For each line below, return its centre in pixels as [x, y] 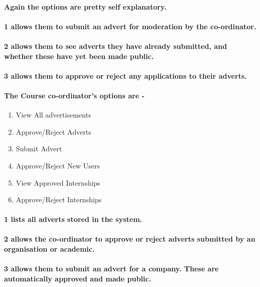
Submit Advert [39, 149]
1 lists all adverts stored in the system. [73, 219]
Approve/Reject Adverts [54, 131]
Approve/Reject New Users [58, 165]
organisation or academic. [49, 249]
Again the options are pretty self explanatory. [85, 6]
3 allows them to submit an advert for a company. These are [111, 269]
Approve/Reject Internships [59, 199]
